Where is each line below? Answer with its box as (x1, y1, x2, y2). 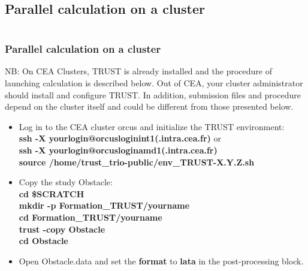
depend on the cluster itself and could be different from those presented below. (5, 100, 294, 113)
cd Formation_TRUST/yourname (19, 210, 162, 223)
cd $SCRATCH (19, 187, 84, 200)
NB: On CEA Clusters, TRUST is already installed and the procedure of (5, 65, 272, 77)
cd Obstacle (19, 234, 68, 247)
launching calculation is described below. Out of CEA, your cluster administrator (5, 77, 303, 89)
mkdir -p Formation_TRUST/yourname (19, 199, 190, 212)
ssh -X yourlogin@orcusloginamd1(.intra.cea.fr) (19, 143, 218, 156)
